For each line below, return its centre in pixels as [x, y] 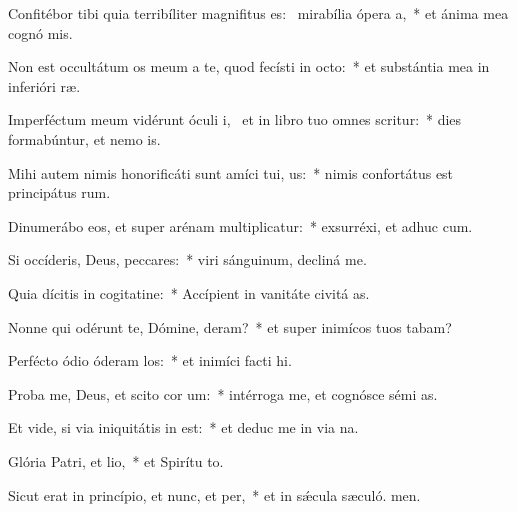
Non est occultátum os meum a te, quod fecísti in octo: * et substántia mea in [249, 66]
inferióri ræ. [44, 85]
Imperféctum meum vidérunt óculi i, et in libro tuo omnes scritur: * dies [235, 119]
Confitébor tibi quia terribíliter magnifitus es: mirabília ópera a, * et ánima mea [258, 13]
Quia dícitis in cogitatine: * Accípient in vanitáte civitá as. [189, 292]
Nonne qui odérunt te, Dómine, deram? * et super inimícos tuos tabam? [230, 326]
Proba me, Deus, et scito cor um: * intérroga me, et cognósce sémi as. [223, 393]
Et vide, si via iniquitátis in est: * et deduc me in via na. [183, 427]
